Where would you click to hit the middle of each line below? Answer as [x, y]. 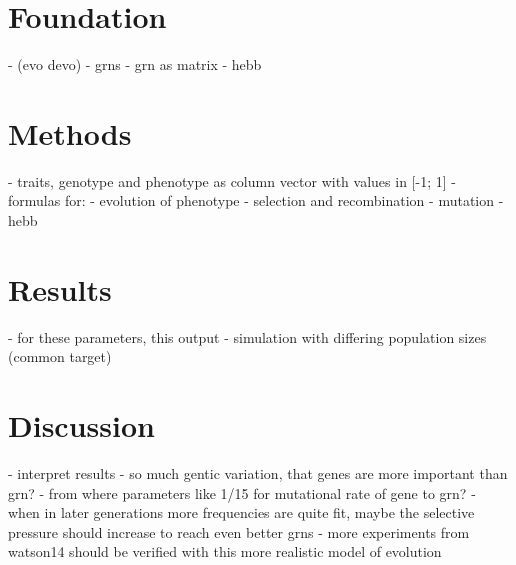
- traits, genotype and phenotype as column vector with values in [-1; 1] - [232, 180]
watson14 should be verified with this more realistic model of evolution [225, 551]
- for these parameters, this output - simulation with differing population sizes [247, 336]
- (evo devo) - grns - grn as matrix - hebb [135, 64]
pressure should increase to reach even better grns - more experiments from [239, 531]
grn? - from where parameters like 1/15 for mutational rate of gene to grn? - [242, 492]
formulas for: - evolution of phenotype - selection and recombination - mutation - [256, 200]
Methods [70, 132]
